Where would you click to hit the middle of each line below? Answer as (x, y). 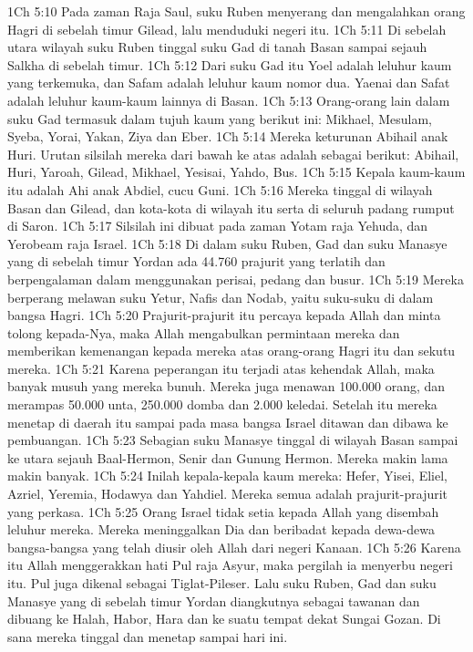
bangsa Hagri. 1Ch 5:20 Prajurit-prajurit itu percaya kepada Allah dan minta (224, 315)
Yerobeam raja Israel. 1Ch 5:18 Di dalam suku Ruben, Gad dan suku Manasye (227, 243)
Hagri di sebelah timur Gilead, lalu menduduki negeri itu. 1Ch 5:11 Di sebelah (227, 29)
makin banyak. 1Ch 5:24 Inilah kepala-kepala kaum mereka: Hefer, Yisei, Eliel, (227, 476)
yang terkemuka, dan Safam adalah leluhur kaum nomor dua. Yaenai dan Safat (229, 83)
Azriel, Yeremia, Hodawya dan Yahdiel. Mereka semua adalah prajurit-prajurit (228, 494)
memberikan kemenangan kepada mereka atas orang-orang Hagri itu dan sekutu (231, 351)
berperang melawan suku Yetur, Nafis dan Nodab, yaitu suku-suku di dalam (221, 297)
